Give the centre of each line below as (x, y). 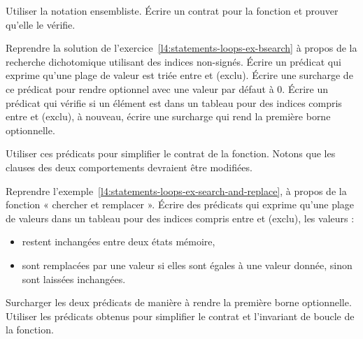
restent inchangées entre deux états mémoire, (119, 241)
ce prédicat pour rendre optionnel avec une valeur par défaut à (140, 88)
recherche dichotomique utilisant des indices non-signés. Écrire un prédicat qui (173, 61)
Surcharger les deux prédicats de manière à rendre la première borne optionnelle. (179, 302)
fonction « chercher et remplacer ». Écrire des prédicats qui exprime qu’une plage (180, 204)
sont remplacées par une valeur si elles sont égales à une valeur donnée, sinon (187, 265)
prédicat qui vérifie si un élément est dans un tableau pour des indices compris (174, 102)
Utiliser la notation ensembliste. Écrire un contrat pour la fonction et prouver (172, 10)
